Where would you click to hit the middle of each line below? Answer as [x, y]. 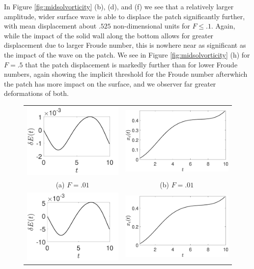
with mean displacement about [50, 26]
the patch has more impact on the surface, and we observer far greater [110, 83]
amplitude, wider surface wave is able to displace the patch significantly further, [125, 16]
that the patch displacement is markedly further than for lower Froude [131, 64]
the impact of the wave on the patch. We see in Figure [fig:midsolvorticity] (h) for [127, 54]
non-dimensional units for [152, 26]
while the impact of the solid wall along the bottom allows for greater [109, 35]
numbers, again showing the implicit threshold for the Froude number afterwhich [126, 74]
